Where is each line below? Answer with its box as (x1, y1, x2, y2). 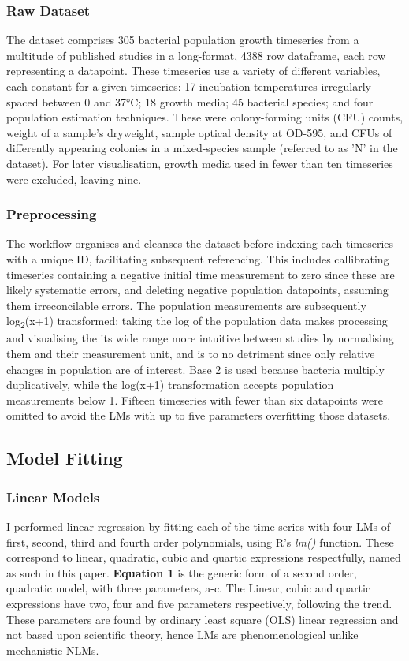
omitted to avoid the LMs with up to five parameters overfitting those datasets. (6, 407, 391, 424)
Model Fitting (6, 446, 123, 470)
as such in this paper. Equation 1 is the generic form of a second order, (6, 564, 357, 581)
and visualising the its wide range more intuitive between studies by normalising (6, 330, 394, 346)
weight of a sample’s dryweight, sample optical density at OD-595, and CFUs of (6, 124, 392, 140)
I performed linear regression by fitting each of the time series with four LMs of (6, 518, 390, 535)
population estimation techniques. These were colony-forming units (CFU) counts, (6, 109, 403, 125)
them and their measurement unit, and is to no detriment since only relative (6, 345, 375, 362)
